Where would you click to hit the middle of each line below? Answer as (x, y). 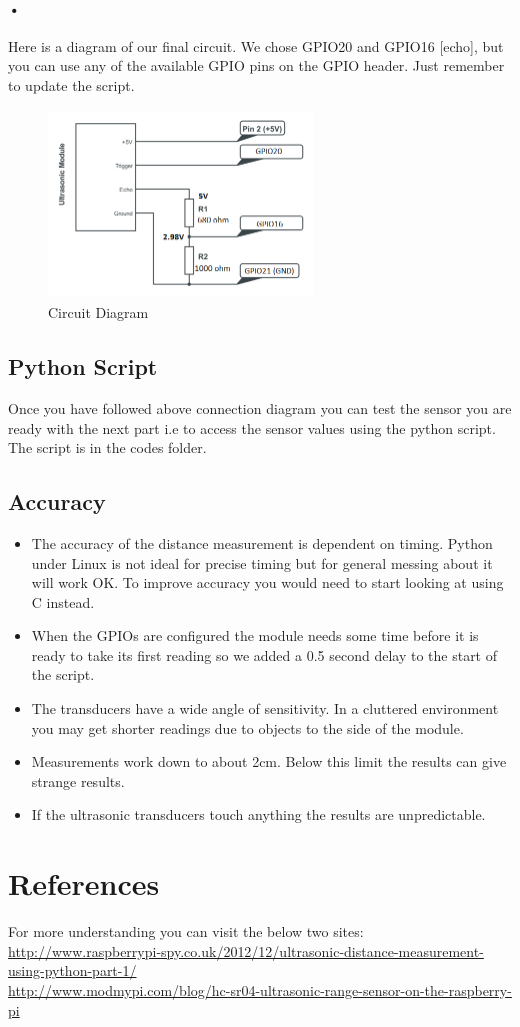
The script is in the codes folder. (107, 447)
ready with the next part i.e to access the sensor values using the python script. (252, 427)
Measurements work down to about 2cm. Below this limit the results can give (269, 761)
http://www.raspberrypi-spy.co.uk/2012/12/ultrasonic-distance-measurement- (246, 950)
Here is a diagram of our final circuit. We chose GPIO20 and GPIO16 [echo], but (256, 45)
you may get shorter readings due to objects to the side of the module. (247, 727)
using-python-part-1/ (72, 970)
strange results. (78, 780)
